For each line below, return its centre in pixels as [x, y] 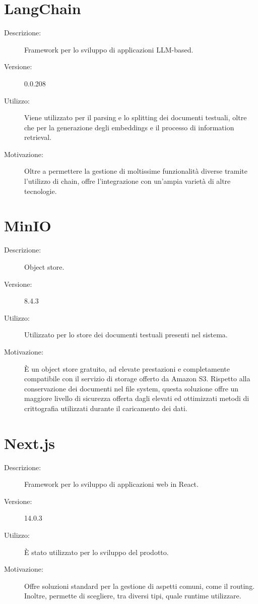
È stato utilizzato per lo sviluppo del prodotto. [96, 552]
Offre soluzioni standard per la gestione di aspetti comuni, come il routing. [140, 586]
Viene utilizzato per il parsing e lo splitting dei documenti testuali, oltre [136, 117]
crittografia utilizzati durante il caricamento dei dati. [106, 408]
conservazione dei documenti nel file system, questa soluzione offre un [132, 388]
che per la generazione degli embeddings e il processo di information [129, 127]
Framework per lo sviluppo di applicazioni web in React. [111, 484]
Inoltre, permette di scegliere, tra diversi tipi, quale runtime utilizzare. [133, 596]
